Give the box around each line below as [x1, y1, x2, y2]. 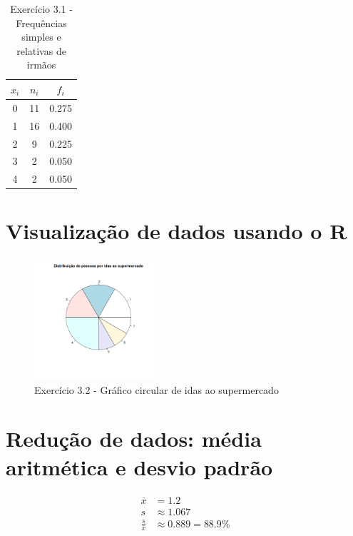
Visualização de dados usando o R [6, 216, 347, 246]
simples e [21, 29, 61, 44]
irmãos [26, 57, 56, 72]
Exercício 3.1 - [10, 1, 73, 16]
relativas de [16, 43, 66, 58]
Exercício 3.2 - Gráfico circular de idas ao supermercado [34, 382, 279, 397]
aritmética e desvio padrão [6, 452, 273, 481]
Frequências [16, 15, 67, 30]
